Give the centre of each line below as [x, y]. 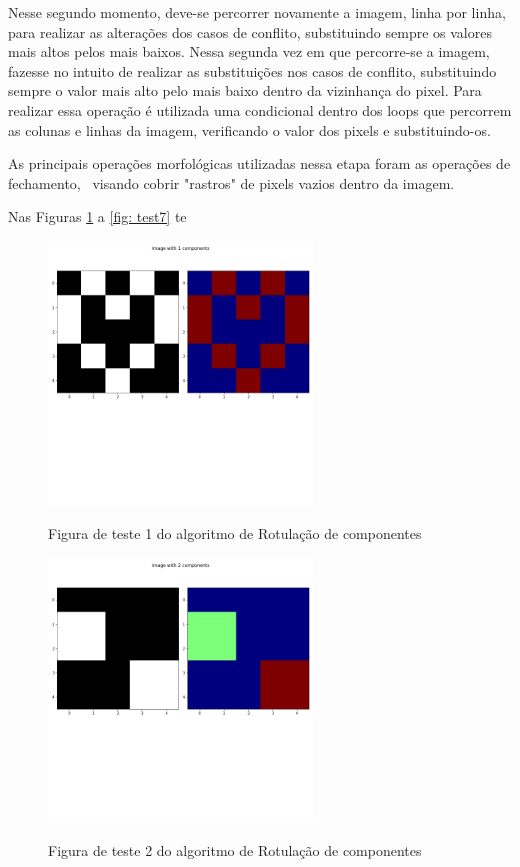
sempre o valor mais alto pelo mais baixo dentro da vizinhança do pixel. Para [245, 90]
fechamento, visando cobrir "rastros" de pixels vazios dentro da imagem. [231, 182]
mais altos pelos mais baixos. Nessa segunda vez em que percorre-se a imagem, [249, 51]
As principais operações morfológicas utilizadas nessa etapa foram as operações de [259, 163]
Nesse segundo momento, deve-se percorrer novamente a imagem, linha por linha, [257, 12]
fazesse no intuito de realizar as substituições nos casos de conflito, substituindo [252, 70]
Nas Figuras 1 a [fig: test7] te [97, 216]
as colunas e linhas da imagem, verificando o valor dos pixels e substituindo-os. [249, 129]
